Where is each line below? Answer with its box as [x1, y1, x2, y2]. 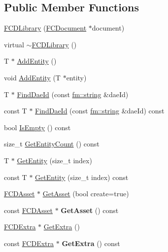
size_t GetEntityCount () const [4, 139, 100, 149]
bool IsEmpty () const [4, 122, 71, 132]
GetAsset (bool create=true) [42, 188, 129, 199]
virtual [4, 39, 24, 49]
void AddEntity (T [4, 72, 61, 82]
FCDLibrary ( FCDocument [4, 23, 87, 33]
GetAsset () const [61, 205, 119, 215]
